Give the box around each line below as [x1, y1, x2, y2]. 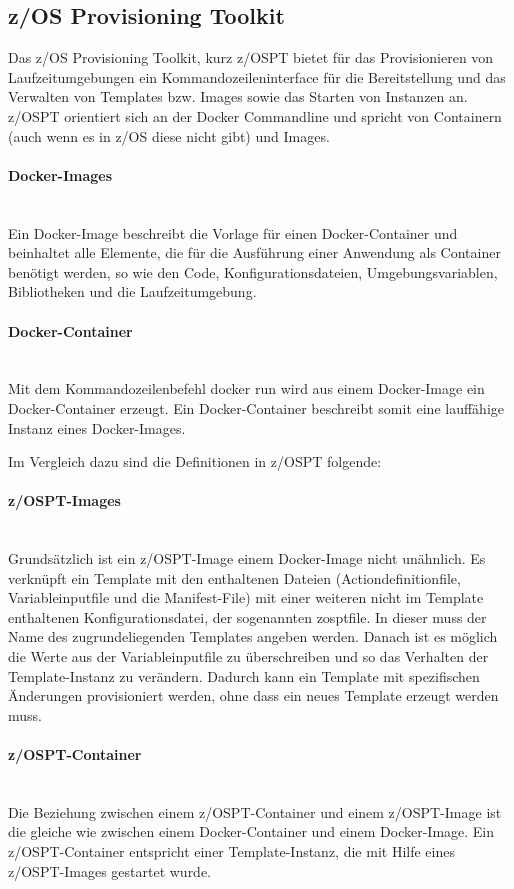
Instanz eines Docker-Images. [8, 417, 186, 438]
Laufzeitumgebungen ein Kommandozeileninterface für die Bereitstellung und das [8, 66, 506, 87]
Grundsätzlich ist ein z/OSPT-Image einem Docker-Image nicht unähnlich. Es [8, 548, 486, 569]
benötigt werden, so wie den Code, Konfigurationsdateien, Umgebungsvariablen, [8, 261, 498, 282]
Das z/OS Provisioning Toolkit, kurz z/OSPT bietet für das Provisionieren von [8, 47, 494, 68]
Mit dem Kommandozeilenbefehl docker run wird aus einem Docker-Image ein [8, 378, 485, 399]
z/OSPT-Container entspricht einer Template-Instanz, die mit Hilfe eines [8, 841, 455, 862]
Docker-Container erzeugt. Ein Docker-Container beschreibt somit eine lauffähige [8, 397, 505, 418]
